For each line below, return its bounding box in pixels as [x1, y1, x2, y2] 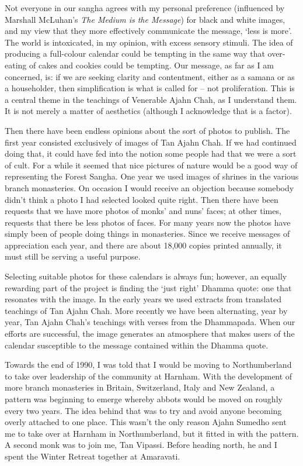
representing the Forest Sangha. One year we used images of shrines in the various [5, 170, 299, 182]
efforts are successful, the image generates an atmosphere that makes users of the [5, 327, 295, 340]
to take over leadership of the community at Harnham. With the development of [5, 370, 292, 382]
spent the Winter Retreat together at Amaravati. [5, 450, 180, 462]
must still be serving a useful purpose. [5, 250, 141, 263]
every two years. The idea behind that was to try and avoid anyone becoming [5, 404, 282, 416]
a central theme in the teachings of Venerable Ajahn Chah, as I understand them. [5, 93, 297, 105]
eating [5, 58, 27, 71]
